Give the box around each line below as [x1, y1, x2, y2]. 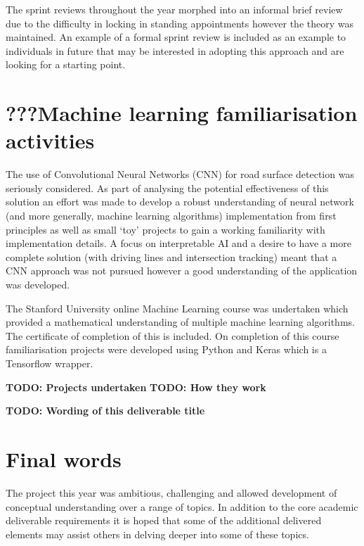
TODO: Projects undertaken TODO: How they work [6, 379, 266, 394]
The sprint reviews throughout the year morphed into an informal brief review [6, 2, 343, 16]
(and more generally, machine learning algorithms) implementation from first [6, 208, 337, 223]
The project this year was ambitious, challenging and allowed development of [6, 485, 337, 500]
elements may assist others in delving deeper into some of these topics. [6, 526, 309, 541]
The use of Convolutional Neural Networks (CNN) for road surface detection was [6, 167, 354, 182]
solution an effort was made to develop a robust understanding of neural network [6, 194, 354, 209]
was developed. [6, 277, 70, 292]
